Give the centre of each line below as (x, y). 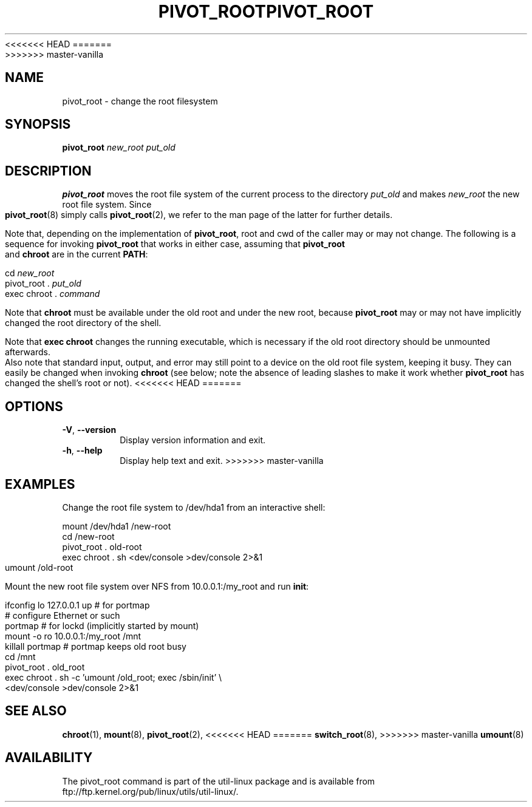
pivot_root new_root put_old (119, 148)
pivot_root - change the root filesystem (140, 101)
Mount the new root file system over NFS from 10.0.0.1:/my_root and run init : (157, 586)
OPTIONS (34, 406)
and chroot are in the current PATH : (77, 254)
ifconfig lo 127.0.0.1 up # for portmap (77, 605)
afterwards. (28, 352)
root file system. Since (107, 205)
